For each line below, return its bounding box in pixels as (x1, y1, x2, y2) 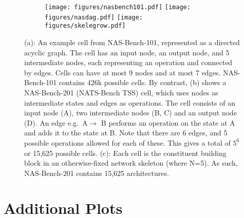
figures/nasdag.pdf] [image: (45, 13, 143, 21)
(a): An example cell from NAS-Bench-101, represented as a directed (24, 36, 240, 47)
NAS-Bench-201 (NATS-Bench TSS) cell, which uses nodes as (24, 87, 218, 97)
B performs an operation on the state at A (101, 117, 235, 128)
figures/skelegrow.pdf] (45, 22, 126, 30)
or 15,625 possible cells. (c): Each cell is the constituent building (24, 147, 227, 158)
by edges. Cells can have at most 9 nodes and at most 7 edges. (24, 67, 221, 77)
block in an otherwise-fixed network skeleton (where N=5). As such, (24, 157, 238, 168)
